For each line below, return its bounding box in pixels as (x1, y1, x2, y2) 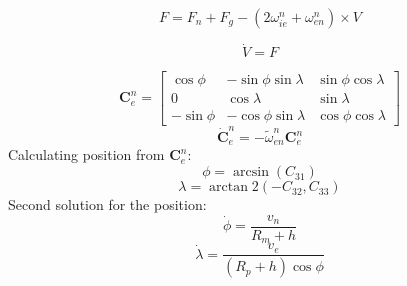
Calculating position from (8, 144, 165, 165)
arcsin (233, 165, 269, 180)
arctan (209, 180, 248, 195)
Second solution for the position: (8, 194, 207, 215)
